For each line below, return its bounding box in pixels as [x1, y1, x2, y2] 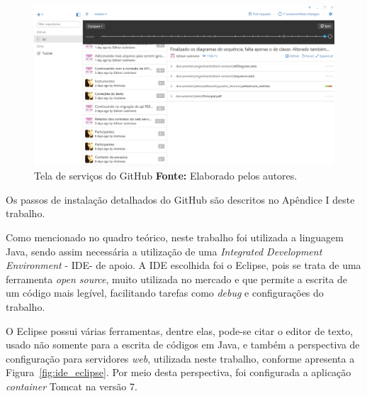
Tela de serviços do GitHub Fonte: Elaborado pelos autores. [34, 168, 298, 183]
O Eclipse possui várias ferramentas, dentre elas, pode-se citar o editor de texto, [6, 323, 354, 338]
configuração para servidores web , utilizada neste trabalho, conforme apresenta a [6, 351, 355, 365]
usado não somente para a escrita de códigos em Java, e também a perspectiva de [6, 337, 360, 352]
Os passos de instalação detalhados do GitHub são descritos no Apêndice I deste [6, 192, 355, 207]
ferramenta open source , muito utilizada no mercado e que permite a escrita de [6, 271, 347, 286]
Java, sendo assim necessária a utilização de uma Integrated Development [6, 243, 322, 258]
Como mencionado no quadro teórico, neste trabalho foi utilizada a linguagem [6, 230, 344, 245]
